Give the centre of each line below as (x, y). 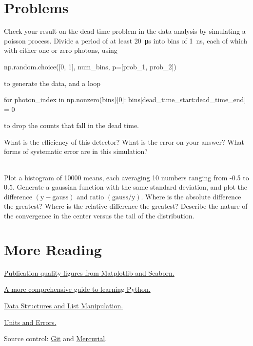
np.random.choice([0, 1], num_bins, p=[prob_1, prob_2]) (90, 66)
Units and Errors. (30, 322)
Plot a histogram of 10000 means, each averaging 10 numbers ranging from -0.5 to (126, 177)
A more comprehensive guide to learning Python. (77, 289)
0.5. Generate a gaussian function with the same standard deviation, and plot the (126, 187)
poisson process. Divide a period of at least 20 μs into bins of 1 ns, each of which (126, 40)
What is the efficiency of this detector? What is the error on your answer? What (124, 141)
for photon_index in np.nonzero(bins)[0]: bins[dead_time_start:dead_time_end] (125, 99)
